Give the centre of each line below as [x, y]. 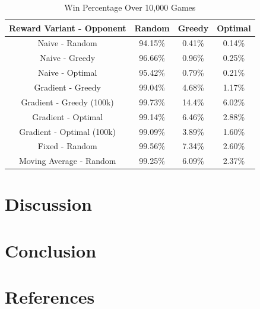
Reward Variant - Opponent [68, 28]
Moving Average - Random [67, 161]
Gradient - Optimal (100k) [68, 131]
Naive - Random [67, 43]
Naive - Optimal [68, 73]
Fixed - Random [67, 146]
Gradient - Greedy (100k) [67, 102]
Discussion [48, 204]
